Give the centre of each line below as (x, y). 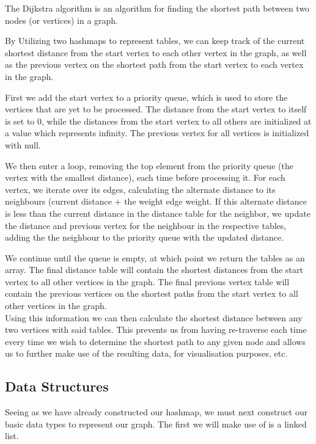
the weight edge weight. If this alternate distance (215, 201)
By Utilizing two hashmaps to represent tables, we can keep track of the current (155, 41)
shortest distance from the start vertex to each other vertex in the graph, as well (156, 52)
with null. (23, 144)
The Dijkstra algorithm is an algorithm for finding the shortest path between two (157, 8)
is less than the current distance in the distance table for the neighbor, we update (158, 213)
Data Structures (57, 386)
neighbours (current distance (58, 201)
